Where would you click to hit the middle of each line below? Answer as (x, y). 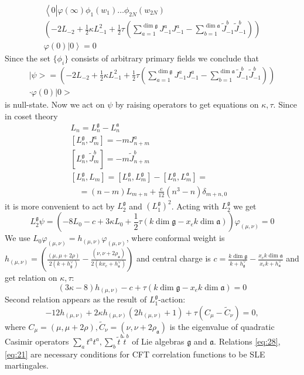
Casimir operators (37, 341)
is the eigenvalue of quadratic (222, 326)
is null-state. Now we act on (55, 104)
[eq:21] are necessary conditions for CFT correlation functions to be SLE (135, 354)
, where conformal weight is (175, 238)
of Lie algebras (158, 341)
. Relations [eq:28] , (247, 341)
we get (245, 206)
